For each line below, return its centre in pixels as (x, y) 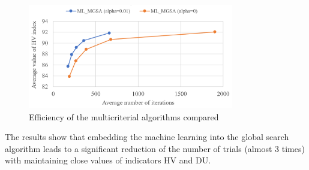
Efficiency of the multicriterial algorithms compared (124, 116)
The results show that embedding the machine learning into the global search (147, 137)
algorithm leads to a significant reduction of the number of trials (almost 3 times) (155, 148)
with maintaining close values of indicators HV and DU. (108, 160)
